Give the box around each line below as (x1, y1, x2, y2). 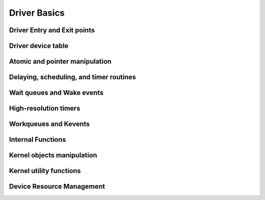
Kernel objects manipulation (9, 151, 98, 159)
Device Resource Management (9, 182, 106, 191)
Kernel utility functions (9, 167, 81, 175)
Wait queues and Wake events (9, 89, 104, 97)
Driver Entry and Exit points (9, 26, 95, 34)
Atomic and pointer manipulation (9, 57, 112, 66)
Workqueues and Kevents (9, 120, 90, 128)
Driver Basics (9, 7, 65, 18)
